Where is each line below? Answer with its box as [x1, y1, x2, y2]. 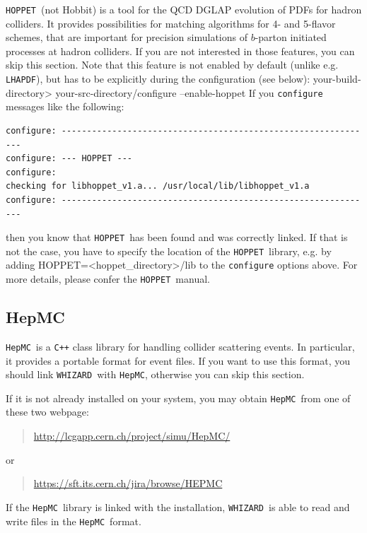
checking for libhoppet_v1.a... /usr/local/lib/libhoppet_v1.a [6, 181, 310, 192]
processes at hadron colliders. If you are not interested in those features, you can [6, 43, 355, 58]
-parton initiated [255, 30, 327, 45]
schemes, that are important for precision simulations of [6, 30, 247, 45]
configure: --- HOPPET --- [6, 153, 132, 164]
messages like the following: [6, 99, 124, 114]
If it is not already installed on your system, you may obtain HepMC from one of [6, 390, 351, 405]
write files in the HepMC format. [6, 513, 141, 528]
